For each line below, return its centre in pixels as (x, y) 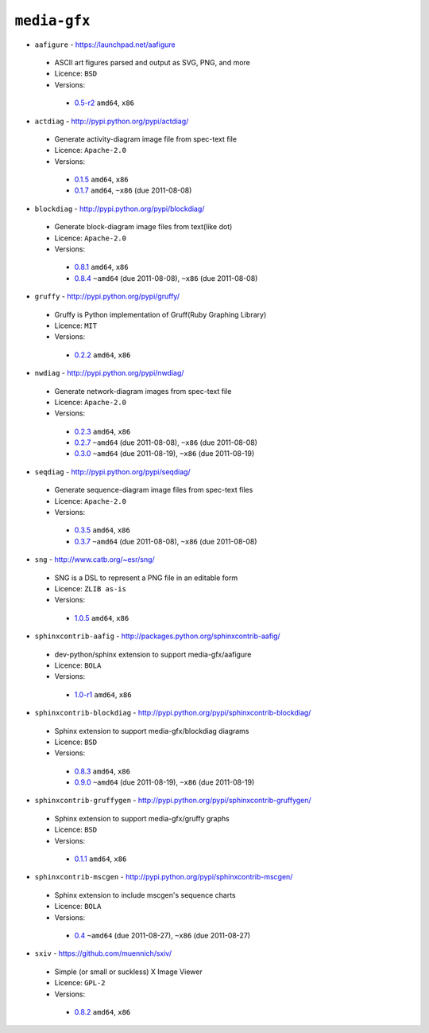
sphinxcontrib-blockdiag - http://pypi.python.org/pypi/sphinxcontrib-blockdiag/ (173, 713)
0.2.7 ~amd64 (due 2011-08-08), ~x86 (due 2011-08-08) (166, 442)
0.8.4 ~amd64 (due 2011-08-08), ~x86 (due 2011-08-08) (166, 278)
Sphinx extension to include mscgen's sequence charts (145, 895)
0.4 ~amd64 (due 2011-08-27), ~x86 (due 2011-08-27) (162, 935)
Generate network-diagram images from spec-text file (143, 391)
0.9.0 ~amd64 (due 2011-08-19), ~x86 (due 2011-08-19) (164, 782)
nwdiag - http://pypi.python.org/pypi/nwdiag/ (109, 373)
